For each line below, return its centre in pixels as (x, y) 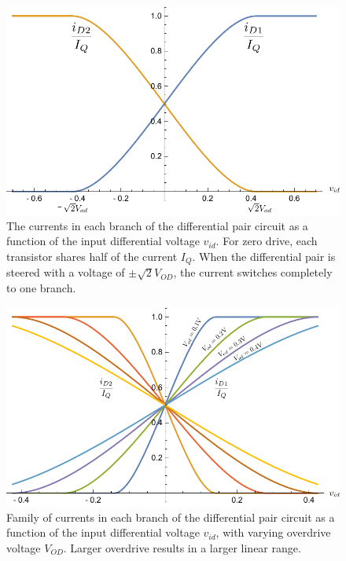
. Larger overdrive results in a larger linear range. (182, 547)
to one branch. (41, 287)
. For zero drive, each (267, 241)
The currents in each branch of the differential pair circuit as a (157, 225)
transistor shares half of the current (92, 256)
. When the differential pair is (264, 256)
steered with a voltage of (66, 272)
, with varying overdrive (273, 532)
